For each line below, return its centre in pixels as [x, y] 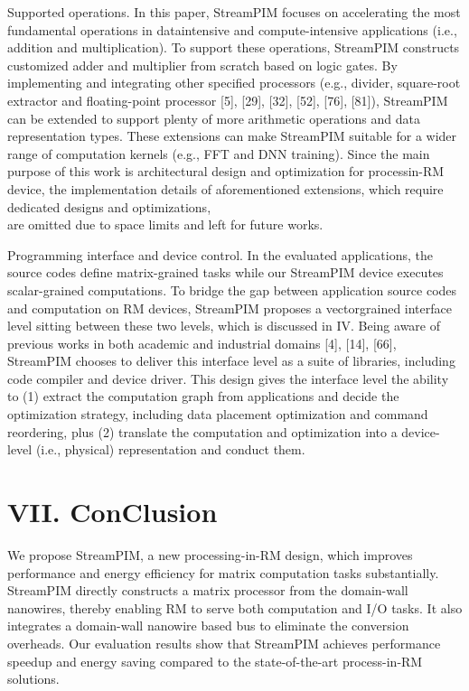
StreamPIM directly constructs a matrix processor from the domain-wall [208, 590]
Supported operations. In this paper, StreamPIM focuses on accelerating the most [234, 12]
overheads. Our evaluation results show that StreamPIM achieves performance [224, 643]
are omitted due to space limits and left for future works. [165, 224]
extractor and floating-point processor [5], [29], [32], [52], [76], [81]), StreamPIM [228, 100]
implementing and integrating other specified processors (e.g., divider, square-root [234, 83]
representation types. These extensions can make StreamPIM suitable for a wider [232, 136]
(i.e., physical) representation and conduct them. [170, 449]
